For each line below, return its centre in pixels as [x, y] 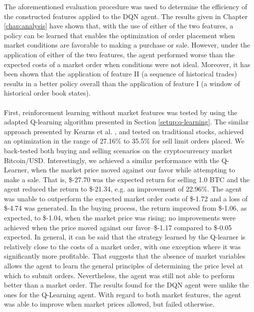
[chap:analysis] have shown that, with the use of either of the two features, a [119, 26]
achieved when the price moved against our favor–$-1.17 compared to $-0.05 [118, 227]
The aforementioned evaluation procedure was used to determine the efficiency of [126, 6]
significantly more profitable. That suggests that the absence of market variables [125, 256]
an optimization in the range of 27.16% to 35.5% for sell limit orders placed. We [124, 141]
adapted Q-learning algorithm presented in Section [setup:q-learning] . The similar [127, 122]
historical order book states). [47, 93]
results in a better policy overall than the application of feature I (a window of [122, 83]
